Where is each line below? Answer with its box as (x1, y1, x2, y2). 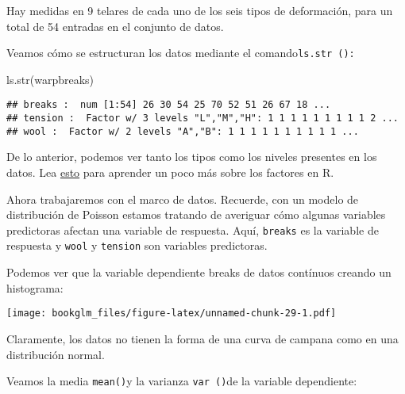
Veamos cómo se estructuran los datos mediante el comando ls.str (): (6, 44, 355, 61)
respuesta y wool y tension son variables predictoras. (6, 237, 268, 254)
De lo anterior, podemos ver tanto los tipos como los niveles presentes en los (6, 148, 377, 165)
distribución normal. (6, 346, 105, 362)
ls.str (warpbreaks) (6, 71, 94, 87)
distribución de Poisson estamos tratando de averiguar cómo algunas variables (6, 206, 386, 223)
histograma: (6, 279, 64, 296)
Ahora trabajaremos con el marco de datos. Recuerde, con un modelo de (6, 190, 359, 207)
